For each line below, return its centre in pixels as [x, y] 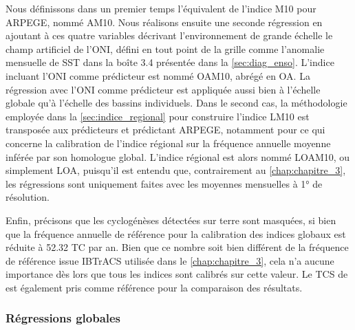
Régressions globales [63, 318]
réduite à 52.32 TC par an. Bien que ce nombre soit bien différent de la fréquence [177, 247]
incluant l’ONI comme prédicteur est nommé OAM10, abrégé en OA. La [158, 75]
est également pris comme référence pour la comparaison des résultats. [154, 287]
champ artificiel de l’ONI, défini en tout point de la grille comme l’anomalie [165, 48]
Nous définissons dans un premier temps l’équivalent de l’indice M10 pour [161, 8]
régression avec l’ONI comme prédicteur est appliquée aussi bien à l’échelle [163, 89]
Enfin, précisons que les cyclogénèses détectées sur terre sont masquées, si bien [171, 220]
